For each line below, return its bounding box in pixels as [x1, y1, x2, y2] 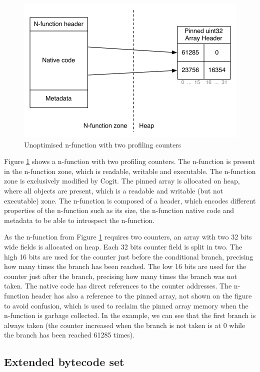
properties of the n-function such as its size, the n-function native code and [4, 205, 234, 215]
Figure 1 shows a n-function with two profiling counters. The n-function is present [4, 156, 255, 166]
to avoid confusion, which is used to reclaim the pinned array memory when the [4, 300, 248, 310]
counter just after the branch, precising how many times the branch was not [4, 270, 237, 281]
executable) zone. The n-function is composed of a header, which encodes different [4, 195, 256, 205]
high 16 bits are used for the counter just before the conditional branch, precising [4, 251, 253, 261]
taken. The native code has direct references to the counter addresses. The [4, 280, 232, 291]
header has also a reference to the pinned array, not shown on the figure [31, 290, 252, 300]
